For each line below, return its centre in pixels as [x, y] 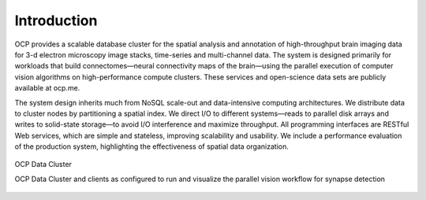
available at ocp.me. [47, 88]
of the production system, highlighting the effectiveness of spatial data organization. [152, 146]
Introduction [56, 20]
